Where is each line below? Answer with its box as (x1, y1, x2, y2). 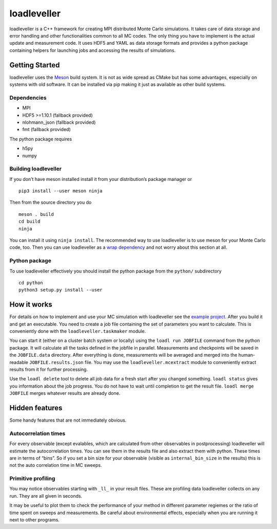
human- (238, 352, 255, 358)
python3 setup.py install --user (18, 287, 103, 293)
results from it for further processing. (9, 366, 88, 372)
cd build (18, 218, 41, 225)
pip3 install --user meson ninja (18, 188, 103, 194)
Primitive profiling (9, 475, 55, 482)
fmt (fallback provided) (22, 126, 71, 133)
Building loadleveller (9, 165, 62, 172)
